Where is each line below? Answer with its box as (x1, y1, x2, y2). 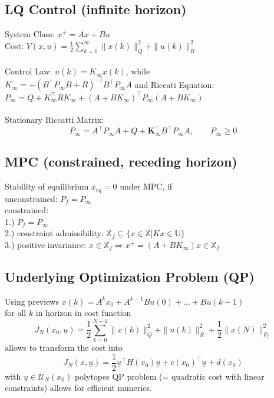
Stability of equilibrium (5, 180, 89, 193)
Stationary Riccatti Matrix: (5, 113, 104, 126)
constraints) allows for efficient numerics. (5, 381, 152, 394)
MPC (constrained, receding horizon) (5, 152, 237, 171)
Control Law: (5, 65, 52, 77)
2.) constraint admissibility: (5, 227, 104, 239)
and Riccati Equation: (134, 78, 214, 90)
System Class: (5, 28, 55, 40)
